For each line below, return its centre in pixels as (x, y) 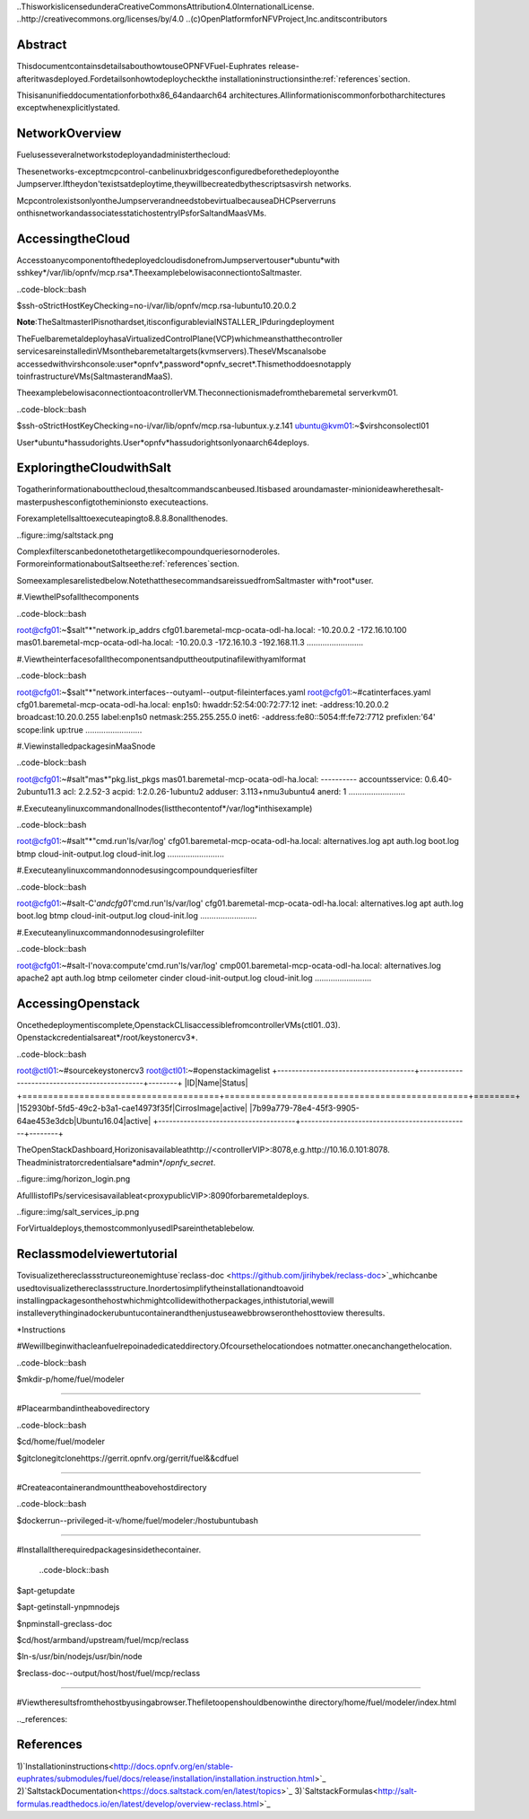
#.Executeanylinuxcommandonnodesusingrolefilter (111, 932)
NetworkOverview (69, 133)
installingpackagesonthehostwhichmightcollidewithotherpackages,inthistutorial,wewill (175, 1301)
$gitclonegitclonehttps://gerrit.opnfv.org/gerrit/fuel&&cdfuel (128, 1458)
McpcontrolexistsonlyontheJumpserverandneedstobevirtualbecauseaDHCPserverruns (176, 200)
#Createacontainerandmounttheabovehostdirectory (112, 1487)
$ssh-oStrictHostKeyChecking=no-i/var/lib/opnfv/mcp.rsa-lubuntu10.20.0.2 (156, 306)
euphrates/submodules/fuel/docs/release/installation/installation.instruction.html (166, 1779)
